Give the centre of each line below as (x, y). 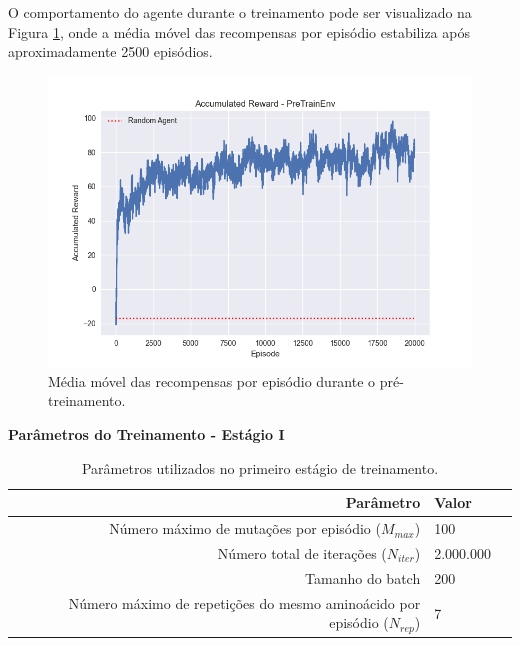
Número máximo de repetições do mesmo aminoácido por (244, 602)
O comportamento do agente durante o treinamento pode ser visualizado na (240, 12)
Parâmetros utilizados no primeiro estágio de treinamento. (260, 467)
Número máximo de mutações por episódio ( (245, 528)
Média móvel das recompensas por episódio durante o (212, 380)
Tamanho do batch (363, 577)
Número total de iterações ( (302, 552)
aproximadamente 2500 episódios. (110, 51)
